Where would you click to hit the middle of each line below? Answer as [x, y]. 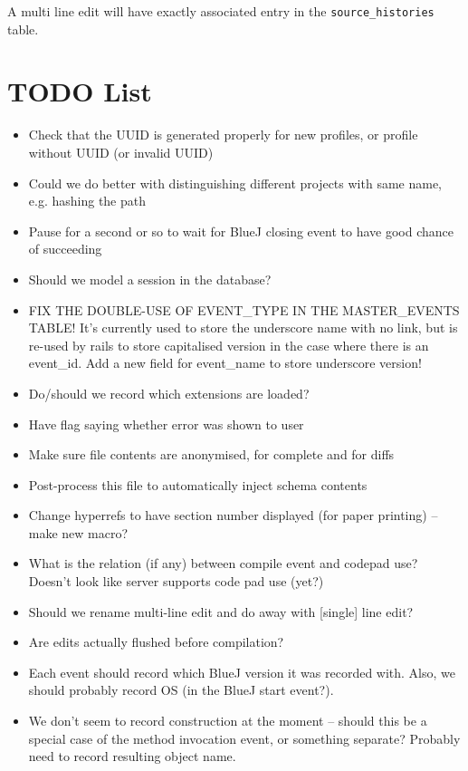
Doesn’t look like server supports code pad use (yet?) [176, 581]
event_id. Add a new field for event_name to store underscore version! [225, 363]
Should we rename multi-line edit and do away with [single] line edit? [221, 611]
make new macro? [78, 532]
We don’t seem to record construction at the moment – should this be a [228, 721]
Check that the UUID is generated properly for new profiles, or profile [223, 135]
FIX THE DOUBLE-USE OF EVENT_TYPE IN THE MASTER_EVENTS [244, 309]
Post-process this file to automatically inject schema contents [198, 484]
